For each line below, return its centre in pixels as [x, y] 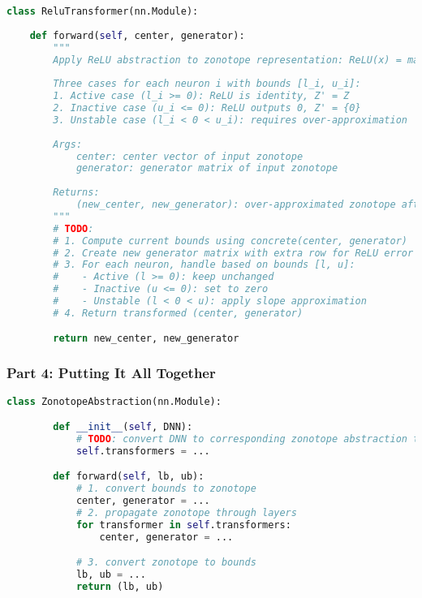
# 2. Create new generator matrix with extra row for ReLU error [233, 253]
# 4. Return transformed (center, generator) [178, 313]
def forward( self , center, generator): [137, 35]
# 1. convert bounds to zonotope [166, 489]
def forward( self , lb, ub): [129, 477]
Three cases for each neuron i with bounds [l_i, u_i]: [207, 84]
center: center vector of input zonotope [189, 156]
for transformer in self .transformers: [183, 525]
